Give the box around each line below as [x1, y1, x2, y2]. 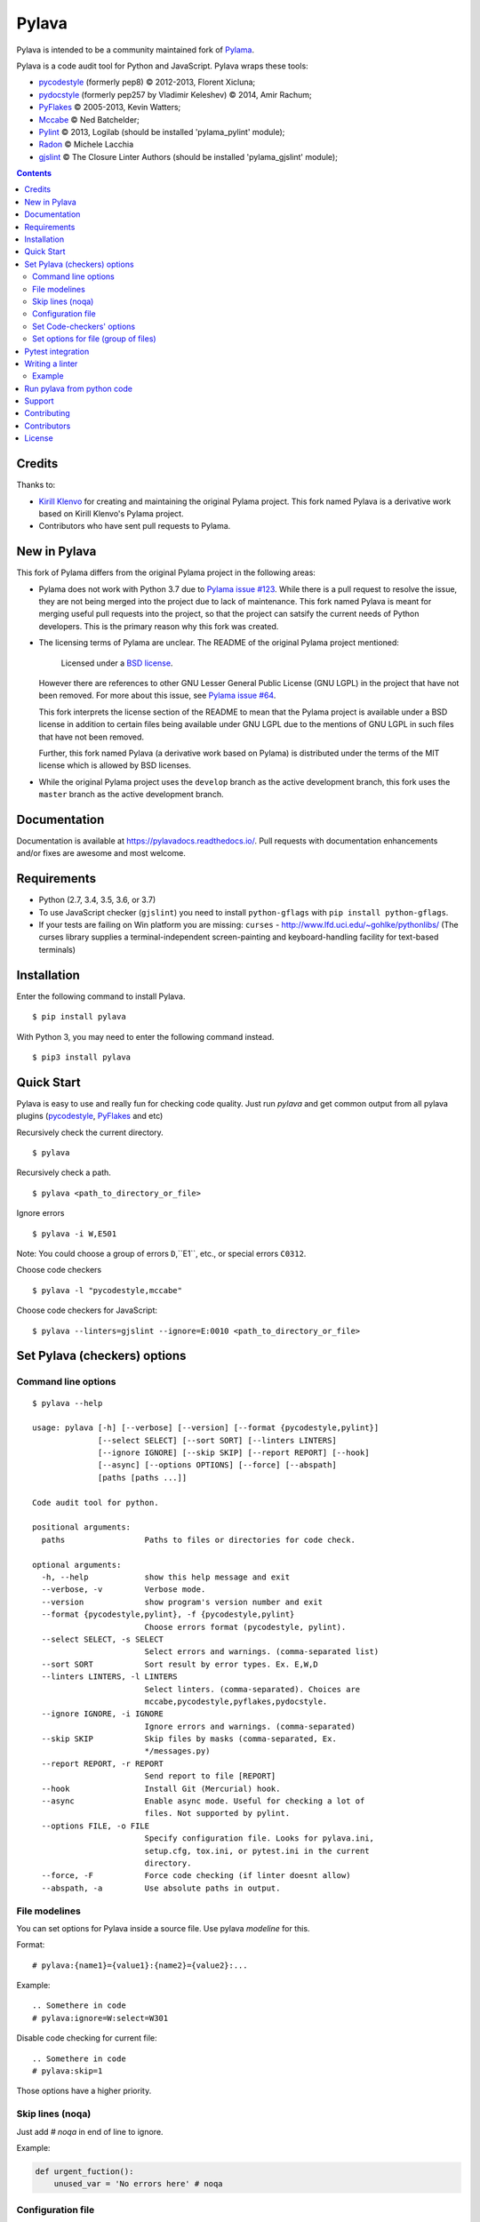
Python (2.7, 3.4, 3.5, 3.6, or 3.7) [38, 894, 156, 906]
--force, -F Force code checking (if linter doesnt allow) [41, 1871, 351, 1881]
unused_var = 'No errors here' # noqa [53, 2178, 223, 2189]
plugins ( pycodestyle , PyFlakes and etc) [16, 1111, 164, 1122]
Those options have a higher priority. [16, 2085, 152, 2097]
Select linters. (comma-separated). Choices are [144, 1684, 361, 1694]
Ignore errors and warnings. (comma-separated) [144, 1721, 356, 1731]
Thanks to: [16, 480, 56, 491]
